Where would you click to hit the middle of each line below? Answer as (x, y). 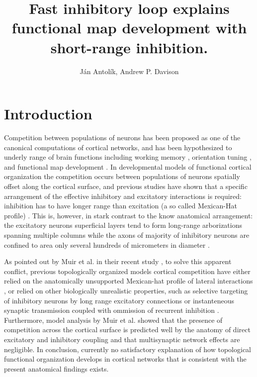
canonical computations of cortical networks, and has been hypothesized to (118, 147)
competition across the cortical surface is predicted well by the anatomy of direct (127, 330)
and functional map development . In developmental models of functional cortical (128, 166)
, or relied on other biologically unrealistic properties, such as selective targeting (126, 290)
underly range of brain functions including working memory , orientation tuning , (128, 157)
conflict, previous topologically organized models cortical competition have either (127, 271)
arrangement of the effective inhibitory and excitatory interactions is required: (123, 196)
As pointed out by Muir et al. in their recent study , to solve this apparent (118, 261)
